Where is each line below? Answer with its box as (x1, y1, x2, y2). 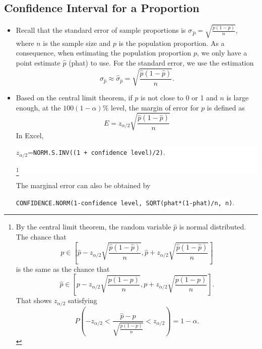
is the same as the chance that (16, 263, 110, 274)
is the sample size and (43, 37, 111, 48)
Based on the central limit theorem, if (16, 92, 133, 103)
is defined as (207, 102, 245, 112)
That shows (16, 295, 52, 306)
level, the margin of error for (111, 102, 199, 112)
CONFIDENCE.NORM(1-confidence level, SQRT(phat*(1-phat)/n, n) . (16, 197, 235, 207)
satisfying (68, 295, 97, 306)
